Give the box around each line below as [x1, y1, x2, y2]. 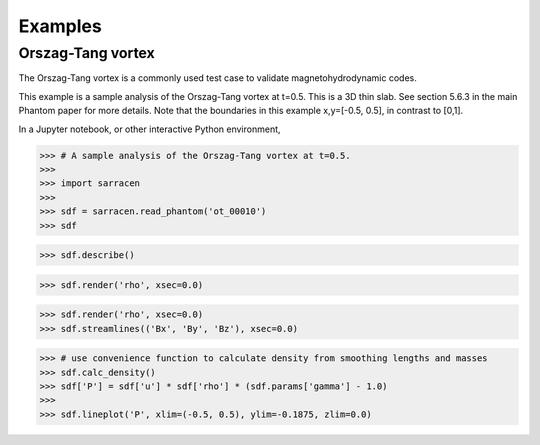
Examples [18, 15, 102, 37]
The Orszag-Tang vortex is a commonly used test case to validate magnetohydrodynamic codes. [18, 72, 417, 84]
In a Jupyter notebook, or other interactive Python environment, [18, 123, 281, 135]
